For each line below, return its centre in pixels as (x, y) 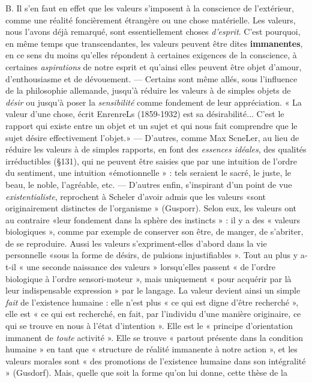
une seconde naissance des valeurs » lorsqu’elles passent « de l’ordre (151, 267)
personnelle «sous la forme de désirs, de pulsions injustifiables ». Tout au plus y (152, 255)
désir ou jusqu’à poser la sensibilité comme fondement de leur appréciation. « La (154, 102)
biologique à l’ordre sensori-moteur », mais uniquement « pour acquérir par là (148, 278)
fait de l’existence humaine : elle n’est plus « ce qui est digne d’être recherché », (152, 302)
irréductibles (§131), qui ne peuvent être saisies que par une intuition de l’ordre (151, 161)
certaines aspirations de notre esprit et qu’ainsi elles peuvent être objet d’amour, (154, 66)
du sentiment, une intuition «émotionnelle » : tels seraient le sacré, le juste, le (148, 173)
